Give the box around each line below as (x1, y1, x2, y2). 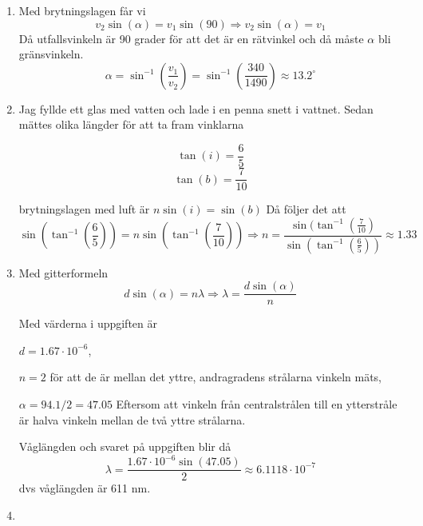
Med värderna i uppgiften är (18, 315, 158, 332)
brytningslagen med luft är (18, 201, 150, 217)
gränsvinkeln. (18, 46, 84, 62)
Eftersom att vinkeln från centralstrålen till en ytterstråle (116, 396, 397, 412)
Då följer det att (266, 201, 346, 217)
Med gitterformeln (18, 264, 109, 281)
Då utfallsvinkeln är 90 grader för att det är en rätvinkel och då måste (18, 30, 364, 46)
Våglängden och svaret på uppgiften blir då (18, 438, 231, 455)
